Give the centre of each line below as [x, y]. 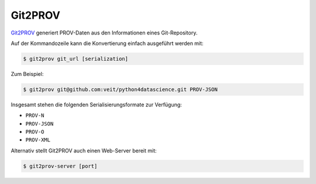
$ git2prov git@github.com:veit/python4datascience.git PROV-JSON [120, 89]
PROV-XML [38, 140]
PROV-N [35, 116]
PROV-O [35, 132]
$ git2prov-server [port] [60, 166]
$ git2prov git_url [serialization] [76, 59]
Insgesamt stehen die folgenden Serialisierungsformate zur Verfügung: [97, 105]
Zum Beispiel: [27, 74]
